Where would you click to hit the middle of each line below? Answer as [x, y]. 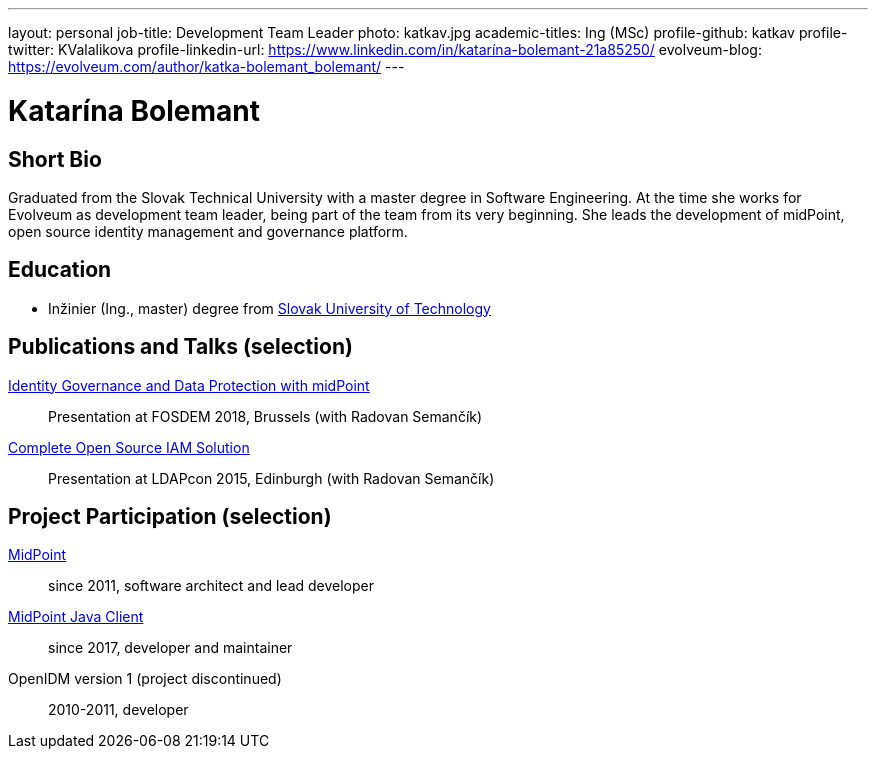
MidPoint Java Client [76, 617]
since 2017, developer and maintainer [170, 648]
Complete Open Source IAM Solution [129, 447]
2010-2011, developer [118, 710]
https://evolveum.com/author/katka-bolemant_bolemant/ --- [206, 66]
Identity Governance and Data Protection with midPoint [189, 385]
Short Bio [55, 159]
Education [60, 270]
